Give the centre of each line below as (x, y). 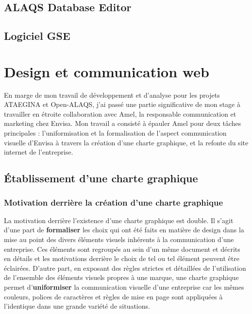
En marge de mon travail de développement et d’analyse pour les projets (112, 95)
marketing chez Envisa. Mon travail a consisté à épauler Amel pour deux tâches (123, 123)
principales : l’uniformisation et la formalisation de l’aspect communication (115, 133)
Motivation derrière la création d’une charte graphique (114, 202)
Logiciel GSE (37, 36)
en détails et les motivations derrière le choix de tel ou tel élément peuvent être (122, 258)
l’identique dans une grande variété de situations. (77, 306)
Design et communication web (107, 71)
